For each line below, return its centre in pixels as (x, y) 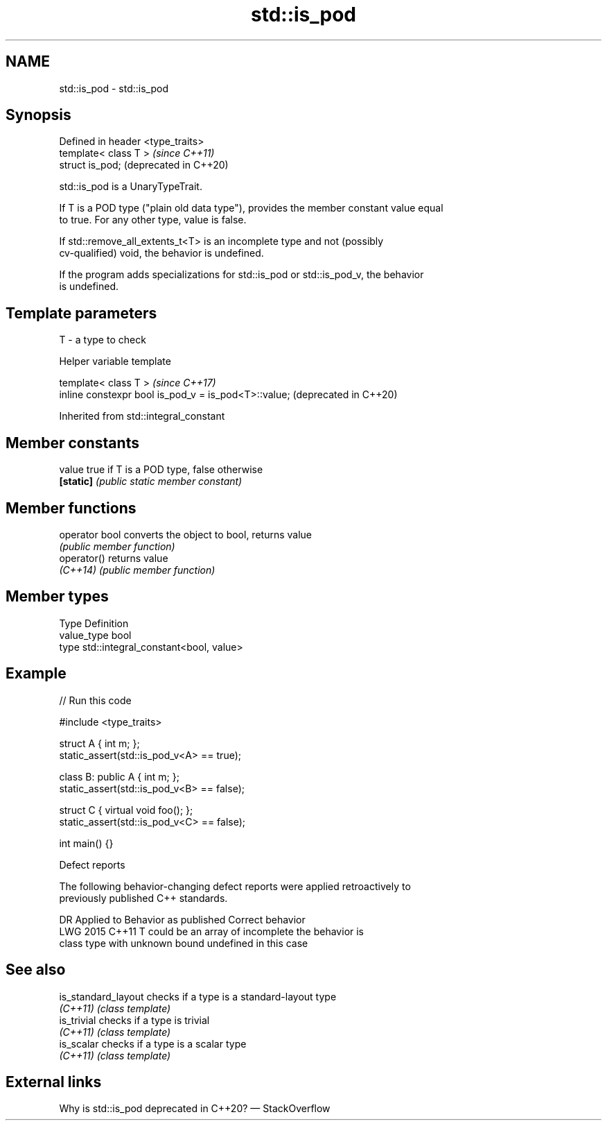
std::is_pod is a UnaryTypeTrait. (131, 187)
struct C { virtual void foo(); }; (126, 810)
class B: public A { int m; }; (119, 776)
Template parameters (81, 313)
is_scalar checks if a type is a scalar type (153, 1043)
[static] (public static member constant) (151, 481)
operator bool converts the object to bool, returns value (185, 534)
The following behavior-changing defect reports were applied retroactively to (235, 886)
